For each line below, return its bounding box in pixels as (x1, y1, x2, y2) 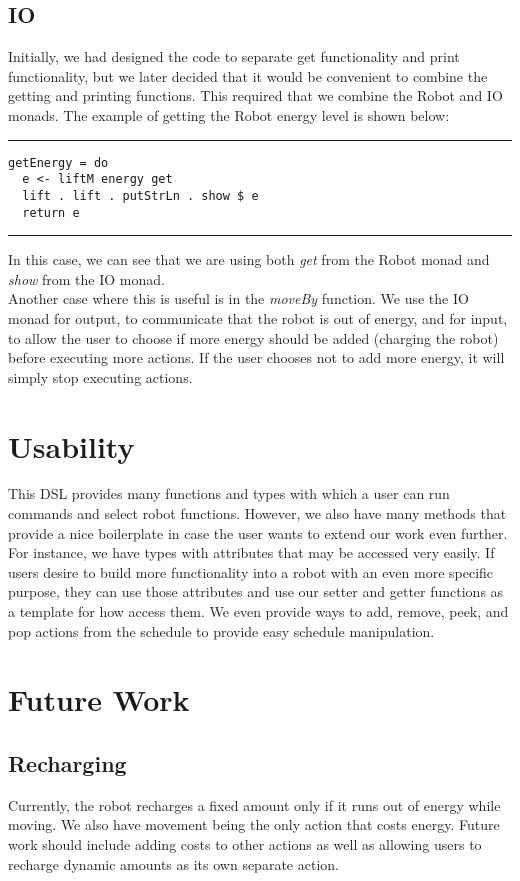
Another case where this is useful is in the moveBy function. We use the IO (8, 288, 469, 309)
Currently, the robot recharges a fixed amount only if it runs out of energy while (8, 794, 501, 815)
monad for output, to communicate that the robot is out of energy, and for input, (8, 307, 508, 328)
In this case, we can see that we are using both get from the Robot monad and (8, 249, 490, 270)
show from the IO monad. (8, 268, 165, 289)
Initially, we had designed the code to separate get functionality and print (8, 46, 460, 67)
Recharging (8, 748, 127, 778)
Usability (8, 425, 135, 466)
